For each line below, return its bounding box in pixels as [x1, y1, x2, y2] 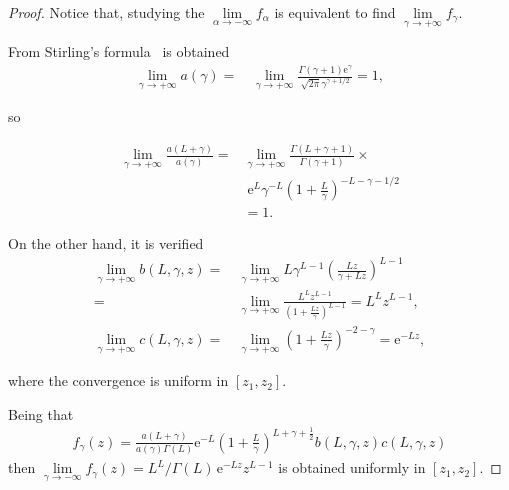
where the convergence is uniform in [8, 370, 229, 391]
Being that [8, 403, 74, 424]
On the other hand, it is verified [8, 233, 204, 254]
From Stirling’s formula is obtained [8, 41, 230, 62]
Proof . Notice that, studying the [8, 2, 205, 22]
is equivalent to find [274, 2, 396, 22]
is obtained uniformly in [278, 457, 426, 478]
